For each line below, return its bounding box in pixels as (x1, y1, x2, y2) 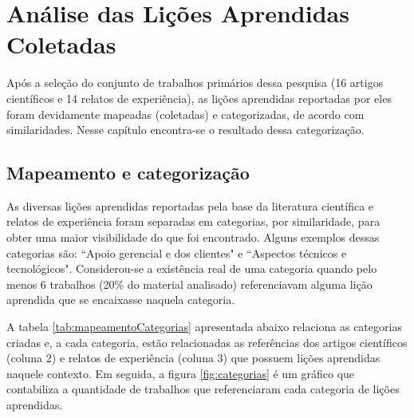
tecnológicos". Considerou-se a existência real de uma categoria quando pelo (6, 260, 377, 277)
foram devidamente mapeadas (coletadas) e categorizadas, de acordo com (6, 105, 365, 122)
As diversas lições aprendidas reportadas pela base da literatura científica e (6, 197, 374, 214)
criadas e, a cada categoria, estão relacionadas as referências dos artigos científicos (6, 333, 408, 350)
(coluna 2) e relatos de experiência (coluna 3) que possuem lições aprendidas (6, 349, 380, 366)
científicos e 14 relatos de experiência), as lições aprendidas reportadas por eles (6, 89, 392, 106)
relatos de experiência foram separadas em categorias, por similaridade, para (6, 213, 380, 230)
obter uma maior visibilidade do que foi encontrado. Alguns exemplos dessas (6, 229, 380, 246)
